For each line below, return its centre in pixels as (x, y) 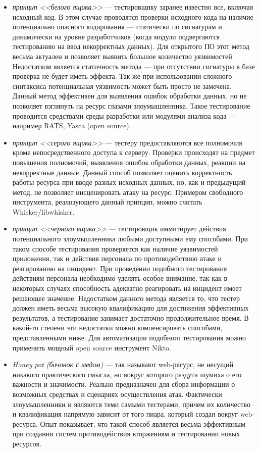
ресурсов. (27, 443)
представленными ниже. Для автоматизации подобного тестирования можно (129, 337)
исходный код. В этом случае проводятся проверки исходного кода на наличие (133, 16)
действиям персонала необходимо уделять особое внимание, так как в (120, 278)
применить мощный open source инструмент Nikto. (92, 347)
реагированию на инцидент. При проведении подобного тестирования (120, 268)
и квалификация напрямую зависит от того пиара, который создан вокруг (125, 414)
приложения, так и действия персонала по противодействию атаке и (117, 258)
